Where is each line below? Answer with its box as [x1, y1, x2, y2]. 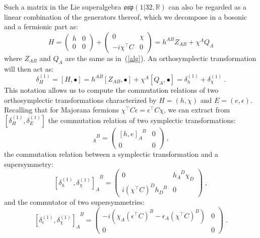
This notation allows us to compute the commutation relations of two [4, 84, 219, 95]
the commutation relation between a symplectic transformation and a [4, 149, 218, 159]
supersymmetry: [4, 158, 53, 169]
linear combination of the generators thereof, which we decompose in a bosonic [4, 11, 247, 22]
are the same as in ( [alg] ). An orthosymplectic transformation [65, 52, 256, 63]
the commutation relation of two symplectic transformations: [48, 114, 236, 125]
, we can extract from [164, 104, 230, 115]
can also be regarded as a [168, 2, 247, 12]
